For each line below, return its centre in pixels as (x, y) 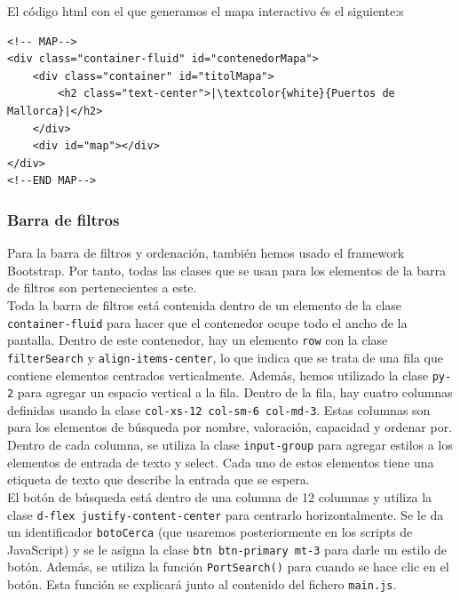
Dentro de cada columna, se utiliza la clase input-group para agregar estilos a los (230, 445)
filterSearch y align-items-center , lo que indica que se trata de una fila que (225, 357)
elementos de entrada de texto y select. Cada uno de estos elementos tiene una (221, 462)
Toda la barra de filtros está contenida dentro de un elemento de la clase (205, 304)
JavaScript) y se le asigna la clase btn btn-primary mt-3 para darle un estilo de (227, 549)
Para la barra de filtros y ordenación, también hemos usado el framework (206, 253)
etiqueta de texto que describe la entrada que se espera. (159, 479)
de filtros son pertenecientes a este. (102, 288)
